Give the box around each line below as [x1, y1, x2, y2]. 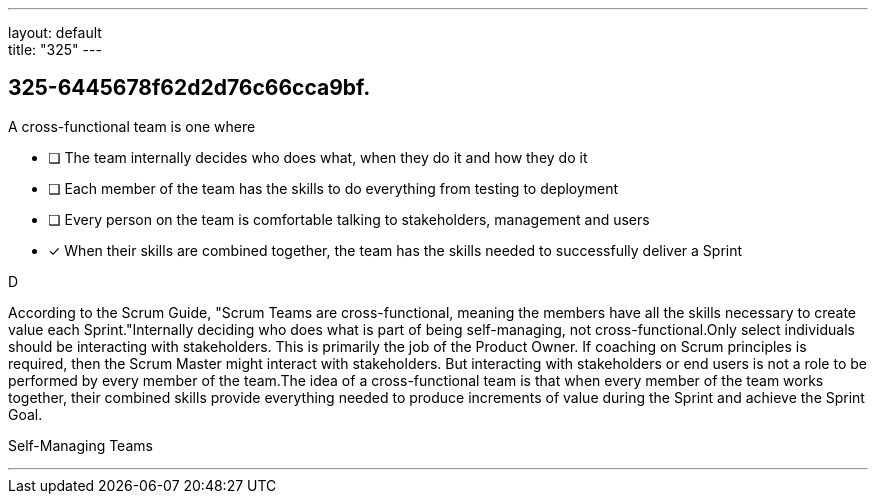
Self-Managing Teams [8, 436, 153, 454]
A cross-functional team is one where [8, 117, 256, 135]
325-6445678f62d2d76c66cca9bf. [8, 75, 371, 101]
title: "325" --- [8, 41, 102, 58]
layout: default [8, 24, 102, 41]
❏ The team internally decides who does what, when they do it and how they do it [48, 148, 588, 166]
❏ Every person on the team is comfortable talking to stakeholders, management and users [48, 210, 650, 228]
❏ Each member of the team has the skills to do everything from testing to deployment [48, 179, 619, 197]
